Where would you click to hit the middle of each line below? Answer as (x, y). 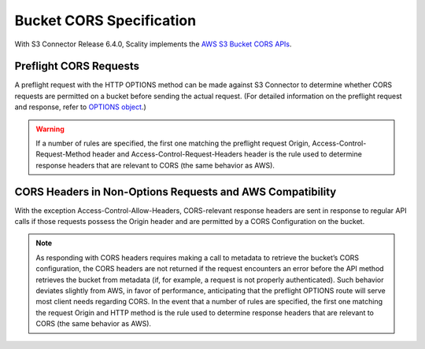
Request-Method (63, 154)
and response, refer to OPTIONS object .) (80, 107)
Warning (50, 129)
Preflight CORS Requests (77, 66)
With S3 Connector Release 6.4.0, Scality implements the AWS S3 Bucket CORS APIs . (153, 44)
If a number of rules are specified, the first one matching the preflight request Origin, (173, 143)
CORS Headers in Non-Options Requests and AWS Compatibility (176, 191)
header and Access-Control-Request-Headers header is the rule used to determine (227, 154)
